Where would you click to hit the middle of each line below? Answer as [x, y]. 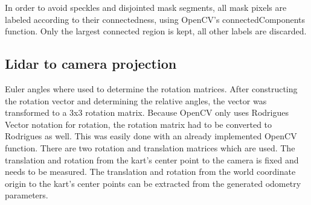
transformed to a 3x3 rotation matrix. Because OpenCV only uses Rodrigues [147, 112]
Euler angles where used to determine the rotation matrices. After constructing [151, 88]
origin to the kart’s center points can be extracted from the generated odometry [153, 183]
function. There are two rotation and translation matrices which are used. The [150, 147]
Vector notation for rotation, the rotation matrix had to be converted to [139, 124]
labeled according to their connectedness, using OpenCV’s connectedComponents [155, 19]
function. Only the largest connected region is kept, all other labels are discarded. [156, 31]
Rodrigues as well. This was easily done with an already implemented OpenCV [151, 136]
